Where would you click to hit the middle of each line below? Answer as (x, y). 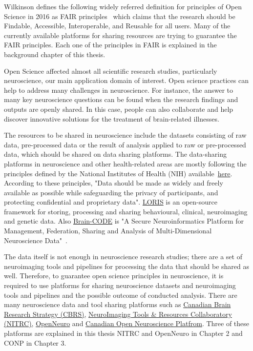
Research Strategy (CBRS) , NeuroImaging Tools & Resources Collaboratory (118, 314)
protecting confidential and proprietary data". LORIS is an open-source (111, 202)
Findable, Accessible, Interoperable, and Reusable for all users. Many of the (117, 26)
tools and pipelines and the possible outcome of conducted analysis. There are (121, 295)
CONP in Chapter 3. (35, 342)
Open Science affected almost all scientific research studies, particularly (111, 71)
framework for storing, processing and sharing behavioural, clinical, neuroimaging (126, 211)
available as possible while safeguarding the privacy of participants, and (111, 192)
